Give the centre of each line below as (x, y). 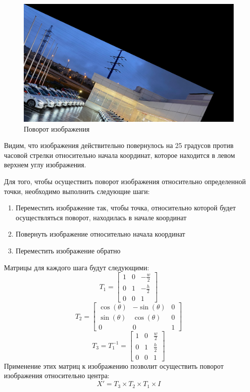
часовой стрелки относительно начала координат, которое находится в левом (120, 155)
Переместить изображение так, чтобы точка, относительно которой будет (126, 208)
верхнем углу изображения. (45, 165)
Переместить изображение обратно (68, 251)
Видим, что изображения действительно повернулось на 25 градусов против (119, 145)
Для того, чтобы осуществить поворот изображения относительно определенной (125, 181)
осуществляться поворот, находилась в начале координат (101, 217)
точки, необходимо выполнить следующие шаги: (77, 191)
